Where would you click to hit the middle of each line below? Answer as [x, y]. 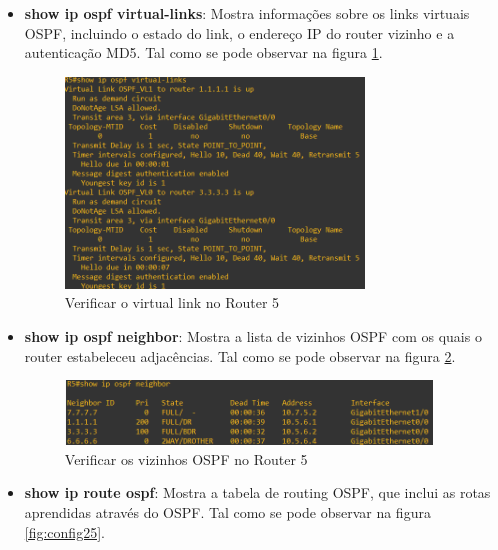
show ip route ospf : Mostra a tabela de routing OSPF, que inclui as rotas [257, 492]
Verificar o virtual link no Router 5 [172, 302]
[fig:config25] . [64, 531]
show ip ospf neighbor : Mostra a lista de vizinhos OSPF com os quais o [253, 335]
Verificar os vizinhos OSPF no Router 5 [186, 458]
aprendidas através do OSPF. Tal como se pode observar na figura [227, 511]
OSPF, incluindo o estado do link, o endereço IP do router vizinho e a [239, 32]
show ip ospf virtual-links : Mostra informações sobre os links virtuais [247, 13]
